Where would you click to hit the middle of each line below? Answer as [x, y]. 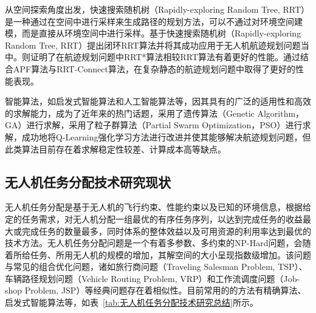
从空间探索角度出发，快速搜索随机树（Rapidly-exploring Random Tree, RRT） [157, 9]
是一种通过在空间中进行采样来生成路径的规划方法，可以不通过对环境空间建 [154, 21]
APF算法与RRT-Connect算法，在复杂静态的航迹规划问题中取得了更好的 [154, 68]
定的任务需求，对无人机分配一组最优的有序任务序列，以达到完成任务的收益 [154, 218]
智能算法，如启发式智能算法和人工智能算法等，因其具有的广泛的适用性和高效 [158, 101]
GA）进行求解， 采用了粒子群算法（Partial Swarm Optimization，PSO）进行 [154, 125]
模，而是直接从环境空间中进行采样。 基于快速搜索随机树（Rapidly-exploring [153, 33]
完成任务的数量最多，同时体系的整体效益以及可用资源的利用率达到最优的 [166, 231]
